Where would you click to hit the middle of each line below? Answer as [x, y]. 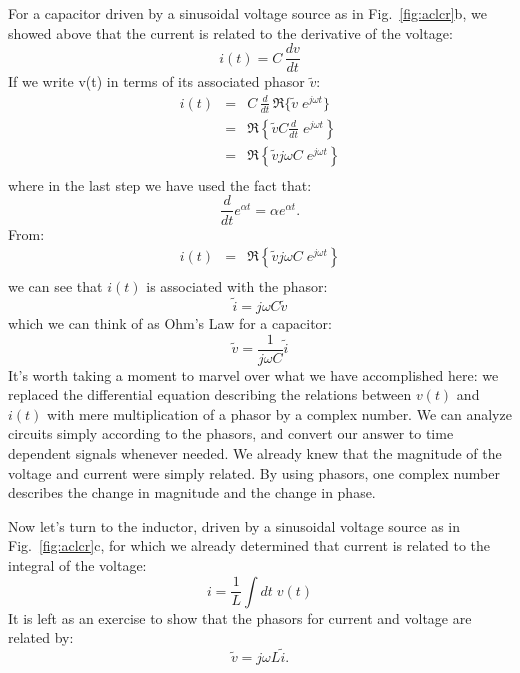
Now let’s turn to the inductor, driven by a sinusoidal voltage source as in [234, 525]
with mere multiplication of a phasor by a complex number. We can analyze [279, 413]
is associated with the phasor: [237, 286]
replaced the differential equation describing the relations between [210, 394]
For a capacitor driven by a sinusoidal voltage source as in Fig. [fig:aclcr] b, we [247, 13]
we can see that [55, 286]
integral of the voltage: [77, 565]
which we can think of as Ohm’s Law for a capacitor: [170, 323]
